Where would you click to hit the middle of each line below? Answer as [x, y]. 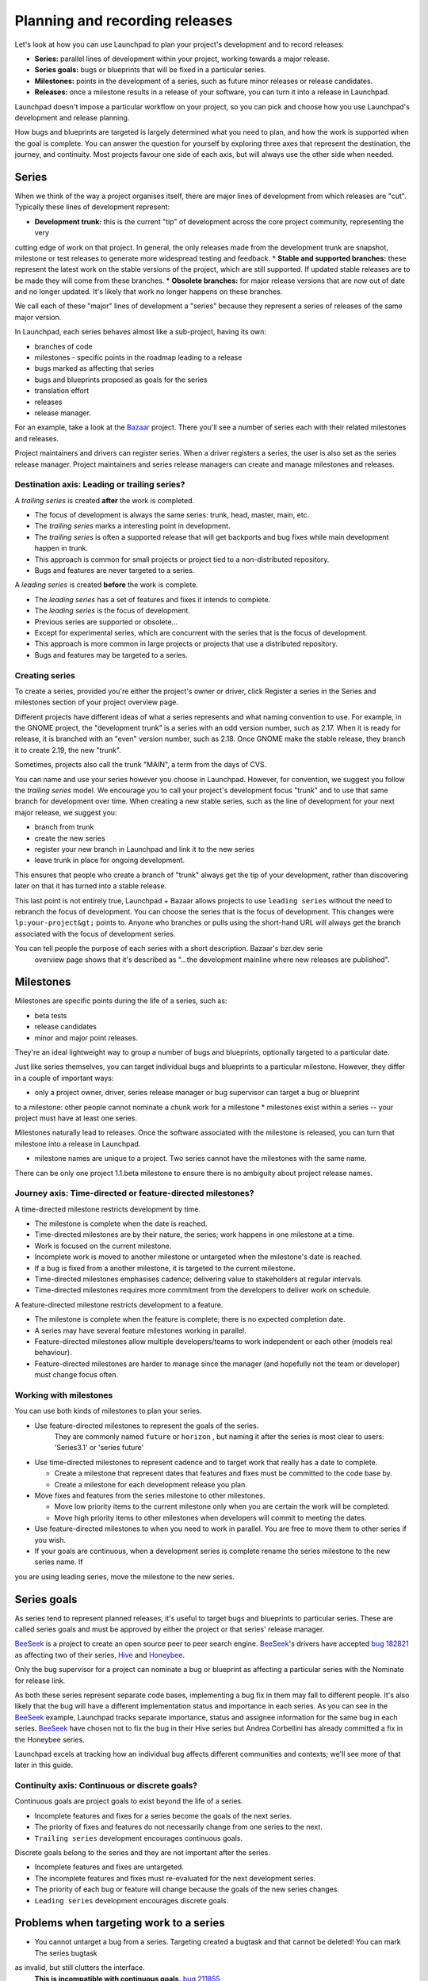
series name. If [59, 1562]
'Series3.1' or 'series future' [99, 1448]
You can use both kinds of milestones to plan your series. [108, 1411]
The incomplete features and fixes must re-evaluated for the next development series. [175, 1878]
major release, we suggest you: [66, 812]
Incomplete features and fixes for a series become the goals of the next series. [163, 1815]
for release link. [40, 1681]
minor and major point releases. [86, 1037]
